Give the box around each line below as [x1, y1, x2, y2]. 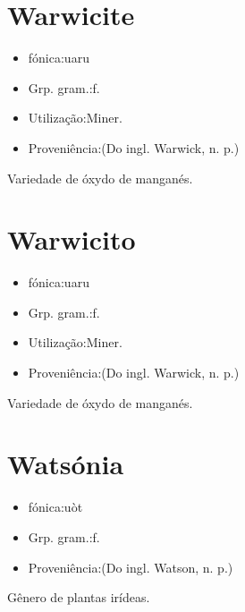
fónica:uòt [28, 497, 83, 516]
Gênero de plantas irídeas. [7, 588, 150, 607]
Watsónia [7, 446, 124, 482]
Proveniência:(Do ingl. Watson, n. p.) [28, 557, 233, 576]
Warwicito [7, 221, 136, 258]
